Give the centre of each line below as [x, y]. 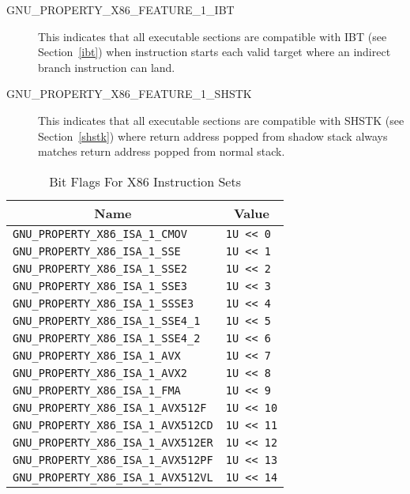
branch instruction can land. [107, 67]
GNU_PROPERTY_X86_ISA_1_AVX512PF [113, 460]
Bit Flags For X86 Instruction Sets [145, 181]
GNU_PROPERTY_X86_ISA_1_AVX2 [100, 373]
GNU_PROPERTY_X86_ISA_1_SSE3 [100, 286]
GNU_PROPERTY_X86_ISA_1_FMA [97, 390]
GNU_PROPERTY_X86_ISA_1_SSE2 [100, 268]
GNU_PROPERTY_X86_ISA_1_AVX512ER [113, 442]
